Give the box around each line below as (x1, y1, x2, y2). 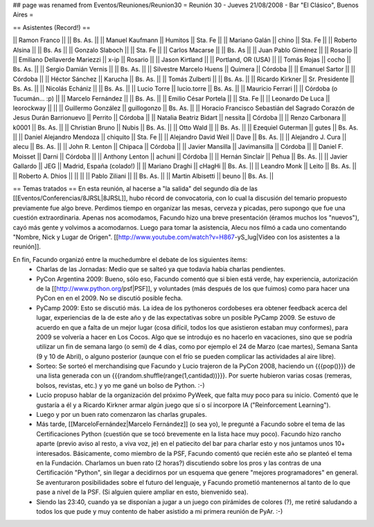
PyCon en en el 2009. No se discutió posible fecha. (36, 294, 183, 303)
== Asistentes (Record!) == (12, 23, 91, 31)
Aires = (12, 10, 34, 19)
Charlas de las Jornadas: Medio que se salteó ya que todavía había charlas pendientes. (36, 265, 286, 274)
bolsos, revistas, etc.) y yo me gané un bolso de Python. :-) (36, 381, 205, 389)
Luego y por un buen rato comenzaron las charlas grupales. (36, 411, 207, 419)
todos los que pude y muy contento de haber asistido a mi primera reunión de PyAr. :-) (36, 507, 283, 515)
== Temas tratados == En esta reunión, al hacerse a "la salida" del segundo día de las (12, 184, 258, 193)
